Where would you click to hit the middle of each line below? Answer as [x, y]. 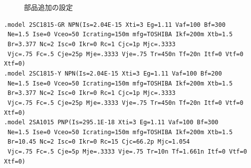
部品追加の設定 [48, 7]
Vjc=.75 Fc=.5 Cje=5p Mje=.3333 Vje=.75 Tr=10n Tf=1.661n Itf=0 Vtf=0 [127, 152]
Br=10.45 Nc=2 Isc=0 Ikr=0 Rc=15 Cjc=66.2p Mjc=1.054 [99, 142]
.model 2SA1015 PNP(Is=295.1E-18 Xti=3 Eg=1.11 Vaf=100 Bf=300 [111, 123]
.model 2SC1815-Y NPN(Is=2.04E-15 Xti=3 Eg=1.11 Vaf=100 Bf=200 [113, 73]
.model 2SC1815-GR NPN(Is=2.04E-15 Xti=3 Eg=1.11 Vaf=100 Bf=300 [115, 25]
